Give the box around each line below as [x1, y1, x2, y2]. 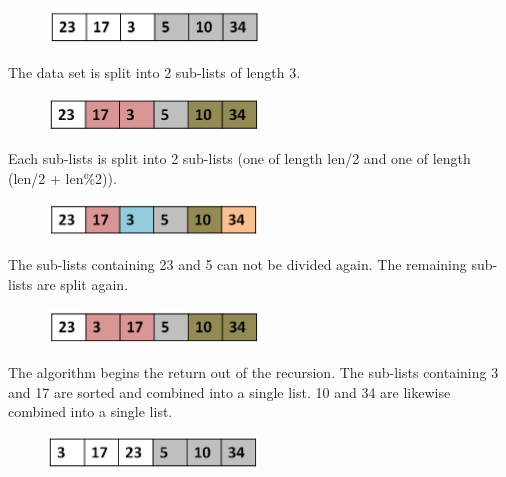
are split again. [36, 274, 129, 295]
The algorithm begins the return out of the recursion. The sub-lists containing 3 [8, 362, 499, 383]
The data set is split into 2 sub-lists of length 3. [8, 61, 301, 82]
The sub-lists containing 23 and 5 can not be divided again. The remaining [8, 254, 467, 275]
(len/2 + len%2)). [8, 167, 117, 188]
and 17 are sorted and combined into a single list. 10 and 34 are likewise [8, 381, 451, 402]
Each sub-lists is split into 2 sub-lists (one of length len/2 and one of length [8, 148, 471, 169]
